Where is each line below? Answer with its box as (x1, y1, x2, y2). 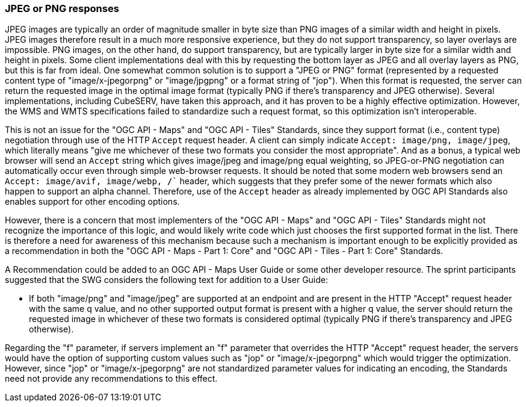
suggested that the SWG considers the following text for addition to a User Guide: (5, 275, 329, 285)
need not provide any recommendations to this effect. (5, 373, 218, 384)
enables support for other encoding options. (5, 196, 180, 207)
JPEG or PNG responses (5, 2, 119, 14)
